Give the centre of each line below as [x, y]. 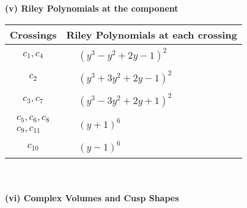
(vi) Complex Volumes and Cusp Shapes [92, 198]
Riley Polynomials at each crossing [152, 34]
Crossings [33, 34]
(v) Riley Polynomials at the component [92, 8]
